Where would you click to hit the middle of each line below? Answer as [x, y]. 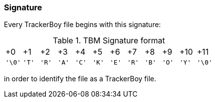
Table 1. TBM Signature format [109, 41]
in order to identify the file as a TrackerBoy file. [80, 79]
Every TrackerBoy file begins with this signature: [83, 25]
